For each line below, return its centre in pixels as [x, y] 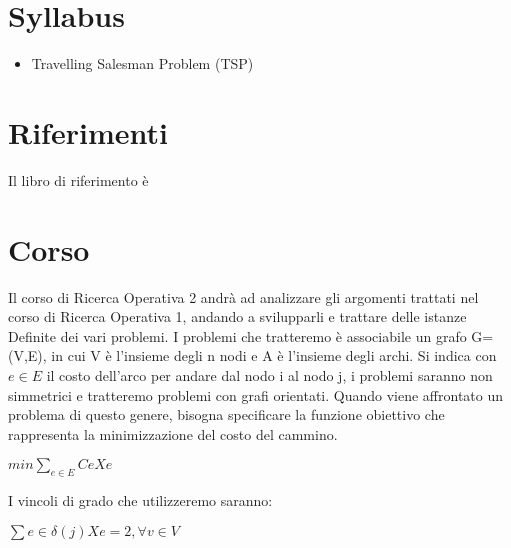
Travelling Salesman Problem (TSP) [142, 63]
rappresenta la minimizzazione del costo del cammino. [173, 433]
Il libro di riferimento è [78, 179]
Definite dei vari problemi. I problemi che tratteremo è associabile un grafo [237, 335]
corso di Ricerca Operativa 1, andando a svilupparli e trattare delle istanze [237, 316]
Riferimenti [88, 131]
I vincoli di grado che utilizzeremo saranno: [140, 500]
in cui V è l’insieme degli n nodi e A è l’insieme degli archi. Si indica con [274, 355]
